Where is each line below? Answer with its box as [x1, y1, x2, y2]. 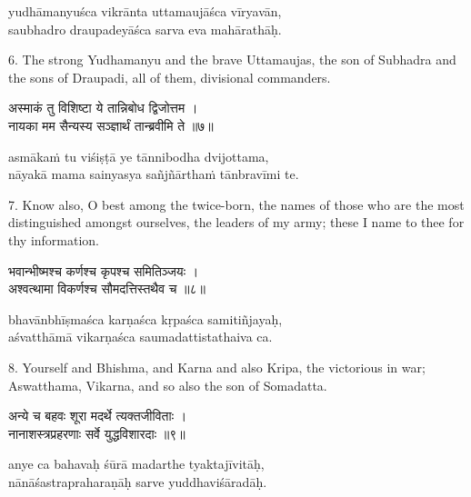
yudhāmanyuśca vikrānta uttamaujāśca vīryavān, [8, 2, 282, 20]
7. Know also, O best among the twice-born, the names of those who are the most [8, 194, 465, 214]
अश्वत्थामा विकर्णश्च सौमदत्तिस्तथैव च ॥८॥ [8, 279, 205, 298]
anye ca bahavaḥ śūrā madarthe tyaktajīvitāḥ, [8, 454, 265, 473]
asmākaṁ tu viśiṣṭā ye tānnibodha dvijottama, [8, 146, 269, 165]
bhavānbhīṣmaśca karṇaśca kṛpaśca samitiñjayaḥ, [8, 309, 283, 328]
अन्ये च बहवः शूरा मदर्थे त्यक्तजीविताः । [8, 406, 187, 425]
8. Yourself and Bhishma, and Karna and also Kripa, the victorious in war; [8, 357, 426, 376]
